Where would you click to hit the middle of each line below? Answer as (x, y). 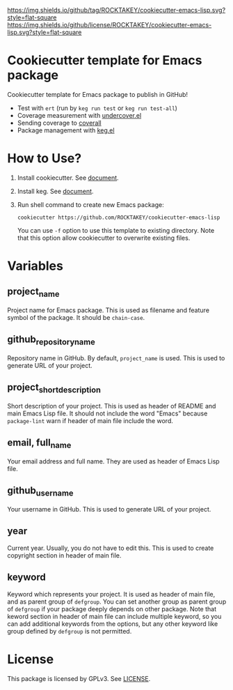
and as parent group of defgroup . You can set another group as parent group (117, 601)
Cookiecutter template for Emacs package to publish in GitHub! (98, 94)
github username (40, 491)
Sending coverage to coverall (59, 123)
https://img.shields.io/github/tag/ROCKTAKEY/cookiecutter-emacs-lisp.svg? (116, 10)
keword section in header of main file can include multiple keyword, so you (114, 616)
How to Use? (45, 159)
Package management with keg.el (66, 130)
